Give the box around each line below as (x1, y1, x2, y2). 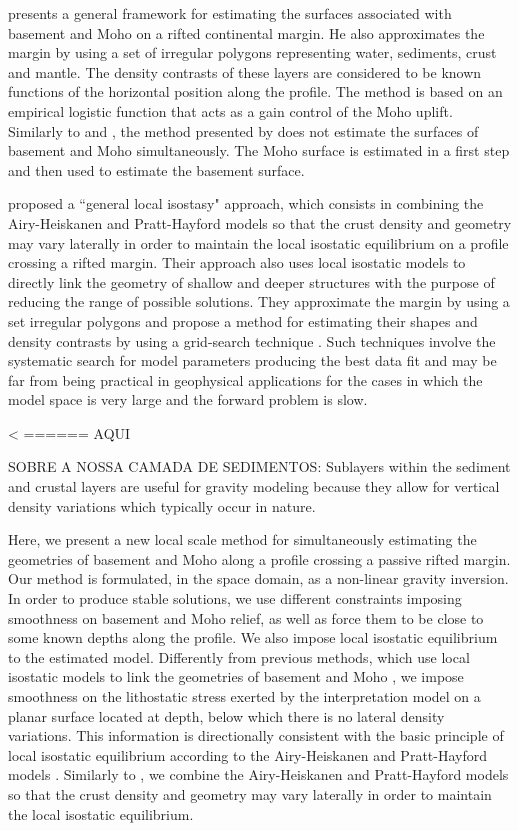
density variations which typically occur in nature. (8, 495, 316, 516)
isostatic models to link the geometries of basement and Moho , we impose (8, 666, 464, 687)
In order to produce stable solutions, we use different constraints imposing (8, 588, 462, 609)
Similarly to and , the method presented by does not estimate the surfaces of (8, 120, 479, 141)
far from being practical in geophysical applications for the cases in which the (8, 369, 483, 390)
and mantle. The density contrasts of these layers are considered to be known (8, 61, 482, 82)
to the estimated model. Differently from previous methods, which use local (8, 646, 470, 667)
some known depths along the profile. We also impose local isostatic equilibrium (8, 627, 498, 648)
